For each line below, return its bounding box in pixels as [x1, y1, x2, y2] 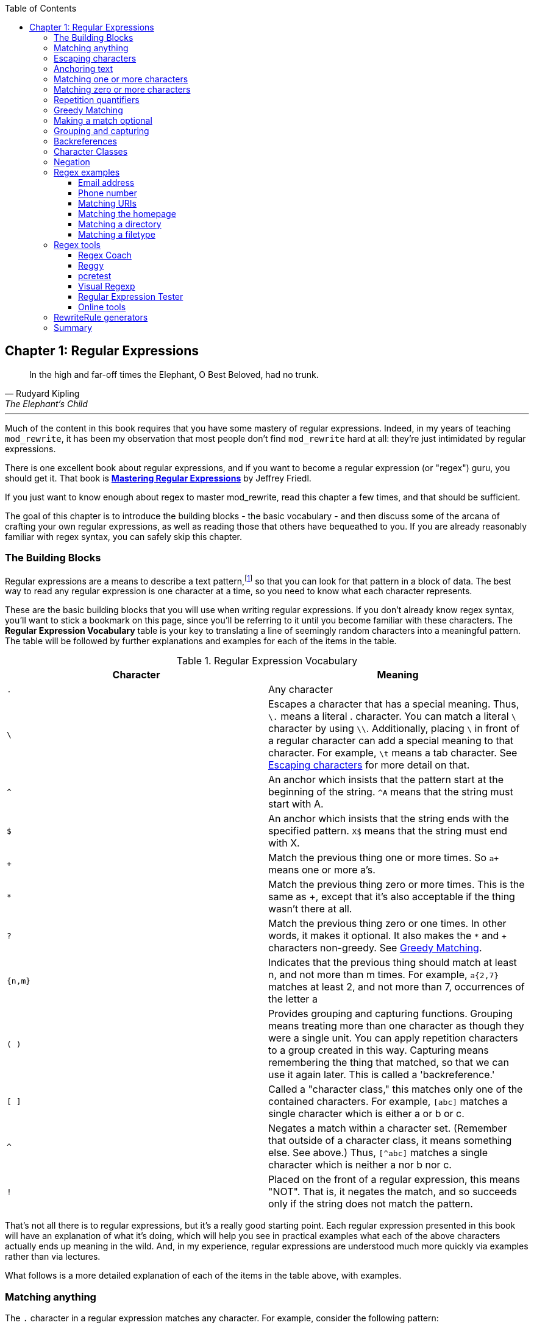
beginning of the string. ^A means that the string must [268, 786, 513, 798]
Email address [78, 177, 135, 188]
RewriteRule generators [54, 312, 148, 322]
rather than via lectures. [5, 1251, 101, 1262]
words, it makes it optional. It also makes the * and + [268, 929, 507, 942]
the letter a [268, 993, 318, 1006]
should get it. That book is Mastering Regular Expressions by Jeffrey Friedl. [5, 472, 311, 483]
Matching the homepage [78, 208, 176, 219]
